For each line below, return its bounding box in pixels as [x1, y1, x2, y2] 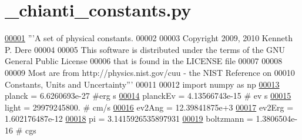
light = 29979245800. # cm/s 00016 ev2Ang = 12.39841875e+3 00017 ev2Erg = [5, 101, 294, 113]
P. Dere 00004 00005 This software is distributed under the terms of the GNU [5, 43, 286, 55]
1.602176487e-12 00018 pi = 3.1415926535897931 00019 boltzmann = [5, 112, 253, 125]
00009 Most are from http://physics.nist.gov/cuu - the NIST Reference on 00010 [5, 66, 295, 78]
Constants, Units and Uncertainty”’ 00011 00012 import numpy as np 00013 [5, 78, 280, 90]
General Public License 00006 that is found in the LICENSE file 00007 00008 [5, 55, 283, 67]
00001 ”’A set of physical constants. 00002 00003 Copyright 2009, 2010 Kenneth [5, 32, 293, 44]
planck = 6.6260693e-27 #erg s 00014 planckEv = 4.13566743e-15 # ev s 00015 [5, 89, 291, 102]
